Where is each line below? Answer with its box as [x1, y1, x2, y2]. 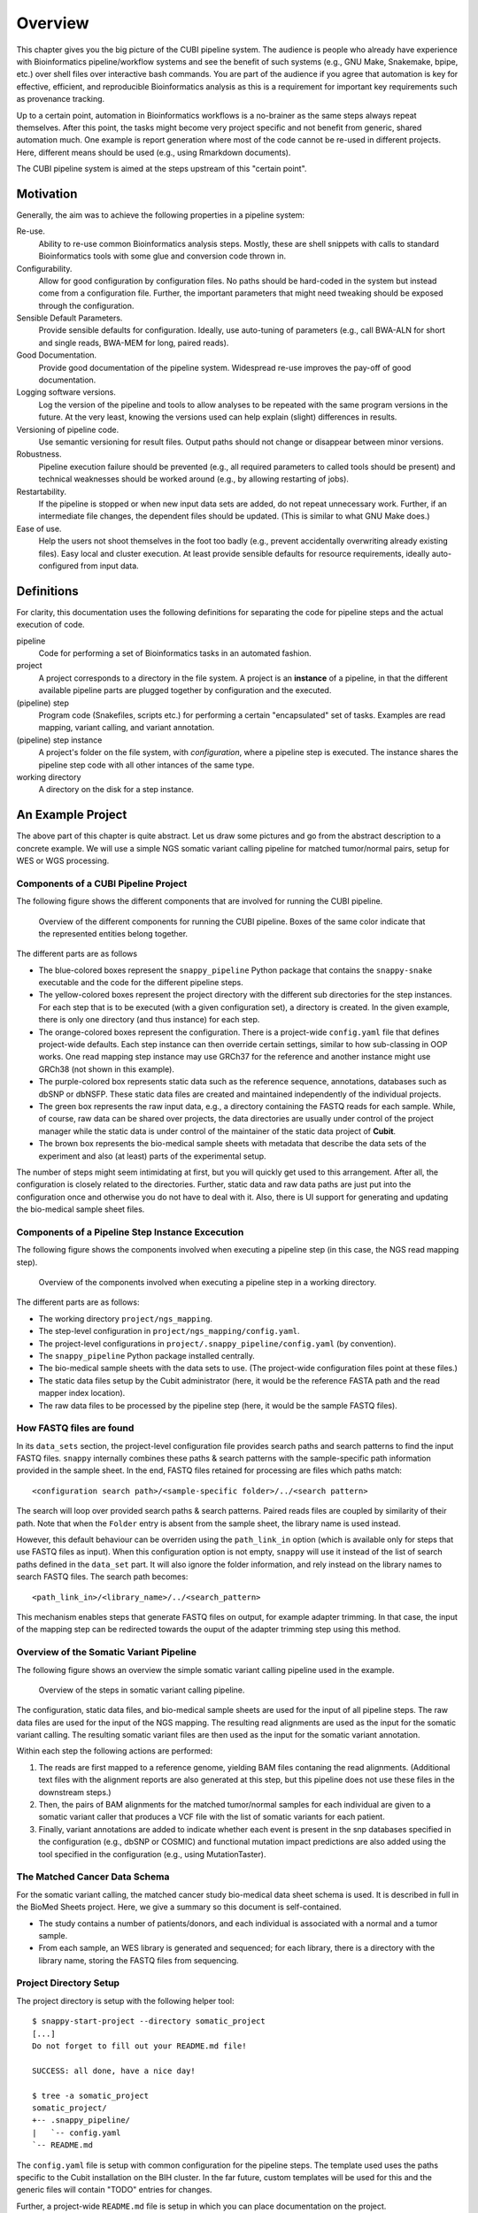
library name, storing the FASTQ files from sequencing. [38, 1955, 239, 1965]
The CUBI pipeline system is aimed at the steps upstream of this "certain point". [16, 164, 307, 174]
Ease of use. [16, 523, 62, 534]
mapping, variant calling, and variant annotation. [38, 722, 215, 733]
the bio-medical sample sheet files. [16, 1204, 145, 1214]
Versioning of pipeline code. [16, 424, 119, 435]
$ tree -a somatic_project [32, 2090, 150, 2101]
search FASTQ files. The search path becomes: [16, 1571, 189, 1582]
